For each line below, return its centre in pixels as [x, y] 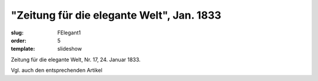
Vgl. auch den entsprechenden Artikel [57, 71]
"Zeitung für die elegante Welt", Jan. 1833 [116, 15]
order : [19, 40]
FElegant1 [69, 33]
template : [23, 49]
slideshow [70, 49]
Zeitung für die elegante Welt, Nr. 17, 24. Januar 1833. [76, 59]
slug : [17, 33]
